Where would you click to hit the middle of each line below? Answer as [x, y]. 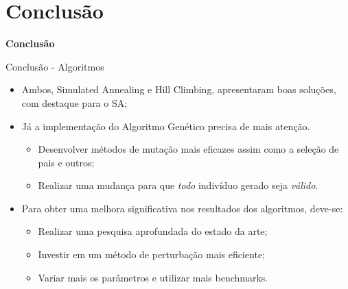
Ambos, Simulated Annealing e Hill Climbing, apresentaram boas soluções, [179, 89]
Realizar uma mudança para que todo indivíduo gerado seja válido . [178, 185]
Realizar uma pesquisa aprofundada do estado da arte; [153, 231]
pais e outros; [66, 162]
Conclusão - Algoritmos [55, 66]
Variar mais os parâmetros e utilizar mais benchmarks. [153, 277]
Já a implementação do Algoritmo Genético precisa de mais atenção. [166, 126]
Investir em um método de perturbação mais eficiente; [151, 254]
